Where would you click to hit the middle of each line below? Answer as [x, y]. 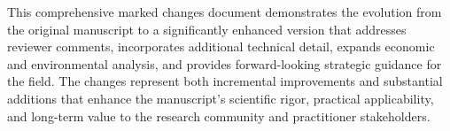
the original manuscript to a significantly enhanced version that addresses [207, 29]
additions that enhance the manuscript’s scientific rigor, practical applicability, [221, 98]
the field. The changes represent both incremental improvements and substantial [225, 81]
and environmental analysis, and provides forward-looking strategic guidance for [225, 63]
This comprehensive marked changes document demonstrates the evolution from [225, 12]
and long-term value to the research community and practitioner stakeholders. [219, 116]
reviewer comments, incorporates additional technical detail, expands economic [221, 46]
